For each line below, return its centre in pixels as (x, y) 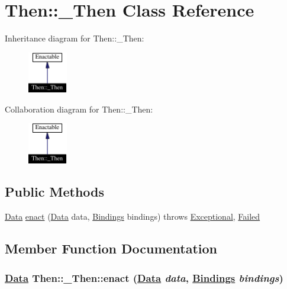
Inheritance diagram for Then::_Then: (75, 38)
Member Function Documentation (111, 248)
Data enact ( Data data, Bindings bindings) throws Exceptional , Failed (133, 216)
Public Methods (55, 192)
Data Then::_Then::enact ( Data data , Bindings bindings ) (144, 277)
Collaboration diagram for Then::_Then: (79, 109)
